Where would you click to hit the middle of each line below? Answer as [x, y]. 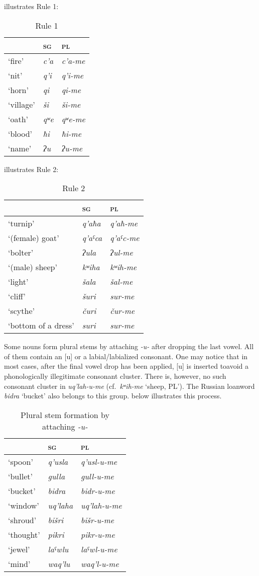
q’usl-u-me [99, 461]
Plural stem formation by [65, 415]
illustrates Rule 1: [31, 6]
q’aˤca [92, 238]
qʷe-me [73, 119]
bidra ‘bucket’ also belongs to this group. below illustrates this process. [113, 396]
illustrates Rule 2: [31, 169]
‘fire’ [16, 60]
